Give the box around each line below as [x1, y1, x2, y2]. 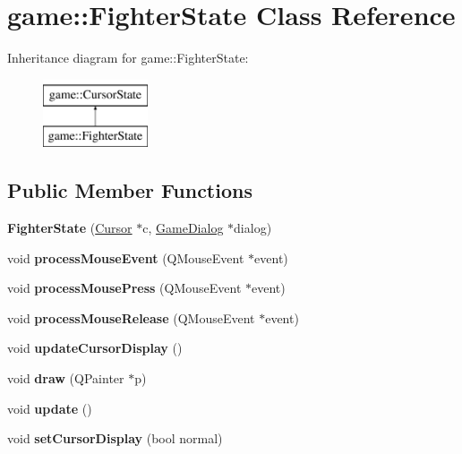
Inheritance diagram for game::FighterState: [7, 48, 249, 67]
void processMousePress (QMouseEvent [7, 278, 242, 297]
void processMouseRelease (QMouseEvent [7, 308, 255, 327]
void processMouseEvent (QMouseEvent [7, 248, 244, 267]
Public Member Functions [7, 176, 252, 204]
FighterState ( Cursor [7, 218, 133, 237]
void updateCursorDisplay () [7, 338, 183, 357]
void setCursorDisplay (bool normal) [7, 429, 223, 448]
